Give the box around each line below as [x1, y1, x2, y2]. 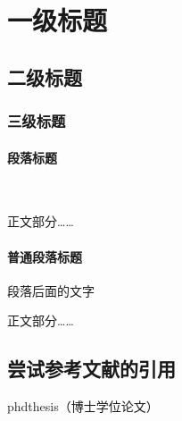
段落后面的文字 [7, 281, 95, 299]
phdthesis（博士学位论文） [7, 397, 159, 416]
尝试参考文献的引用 [7, 355, 176, 383]
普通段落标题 [7, 247, 82, 265]
